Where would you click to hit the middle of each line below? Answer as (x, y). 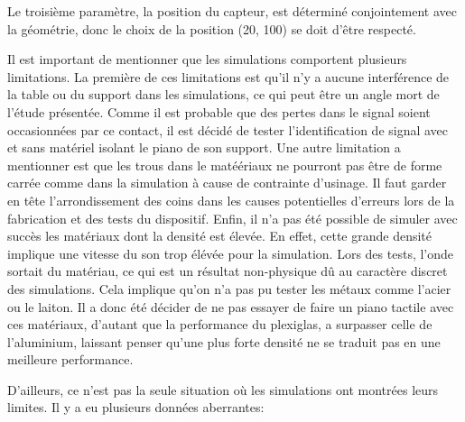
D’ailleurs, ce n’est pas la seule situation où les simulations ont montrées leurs (223, 389)
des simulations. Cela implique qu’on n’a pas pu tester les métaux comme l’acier (229, 288)
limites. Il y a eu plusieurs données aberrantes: (136, 407)
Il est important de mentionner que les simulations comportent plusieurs (207, 59)
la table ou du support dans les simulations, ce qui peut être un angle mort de (223, 94)
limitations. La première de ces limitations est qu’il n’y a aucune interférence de (228, 76)
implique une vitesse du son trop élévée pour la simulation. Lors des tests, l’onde (231, 253)
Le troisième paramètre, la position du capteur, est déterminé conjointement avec (232, 11)
